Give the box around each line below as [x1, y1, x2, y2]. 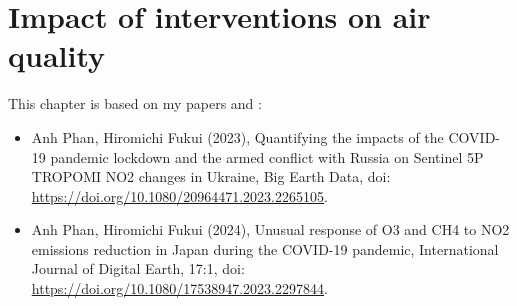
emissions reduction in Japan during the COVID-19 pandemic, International [31, 238, 499, 259]
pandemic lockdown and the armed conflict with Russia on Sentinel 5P [50, 146, 484, 167]
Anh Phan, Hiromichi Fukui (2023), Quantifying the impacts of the [31, 126, 444, 147]
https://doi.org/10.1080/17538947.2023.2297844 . [31, 278, 328, 299]
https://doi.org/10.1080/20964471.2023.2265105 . [31, 185, 328, 206]
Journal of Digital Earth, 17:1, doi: [31, 258, 245, 279]
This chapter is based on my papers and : [8, 93, 262, 114]
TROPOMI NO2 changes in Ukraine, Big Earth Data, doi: [31, 166, 391, 187]
